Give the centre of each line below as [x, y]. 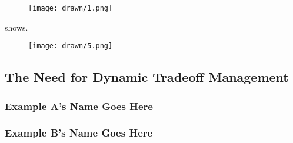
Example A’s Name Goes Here [79, 106]
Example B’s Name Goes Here [79, 133]
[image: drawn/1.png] [71, 8]
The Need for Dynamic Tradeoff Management [147, 77]
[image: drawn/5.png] [71, 46]
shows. [16, 27]
